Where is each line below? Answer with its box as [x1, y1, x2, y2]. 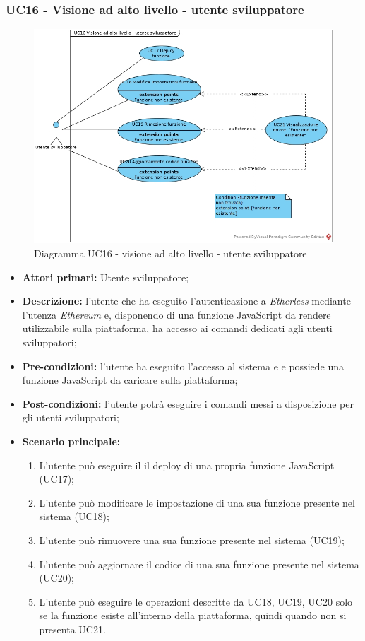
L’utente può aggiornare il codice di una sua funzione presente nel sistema [39, 556, 359, 571]
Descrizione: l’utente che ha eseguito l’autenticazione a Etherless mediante [22, 293, 351, 308]
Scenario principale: [22, 433, 121, 448]
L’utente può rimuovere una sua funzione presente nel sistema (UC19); [39, 532, 345, 547]
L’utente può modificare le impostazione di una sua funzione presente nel [39, 495, 355, 510]
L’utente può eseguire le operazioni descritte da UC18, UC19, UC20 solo [39, 594, 353, 608]
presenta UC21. [39, 621, 106, 636]
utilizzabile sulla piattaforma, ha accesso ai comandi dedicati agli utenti [22, 321, 333, 336]
